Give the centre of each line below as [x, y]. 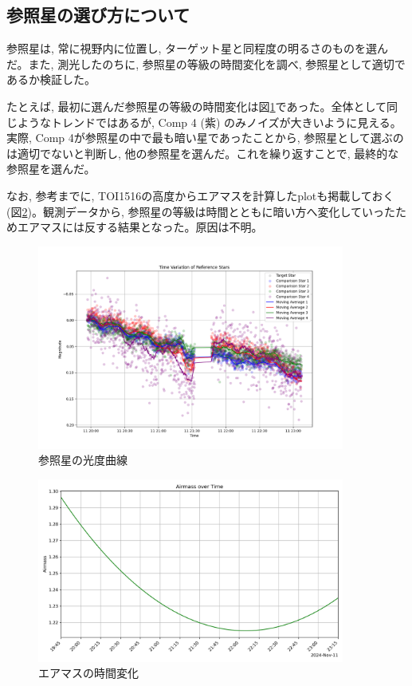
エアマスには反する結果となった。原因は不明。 [140, 227]
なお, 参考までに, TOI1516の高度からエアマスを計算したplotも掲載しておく [200, 195]
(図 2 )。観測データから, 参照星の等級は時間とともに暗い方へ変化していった [201, 211]
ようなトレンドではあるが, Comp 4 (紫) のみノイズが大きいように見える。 [209, 122]
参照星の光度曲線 [83, 460]
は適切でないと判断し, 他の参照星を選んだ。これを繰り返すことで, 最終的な [203, 153]
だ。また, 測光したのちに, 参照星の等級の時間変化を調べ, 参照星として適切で [206, 63]
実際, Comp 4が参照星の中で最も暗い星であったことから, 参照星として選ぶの [205, 138]
